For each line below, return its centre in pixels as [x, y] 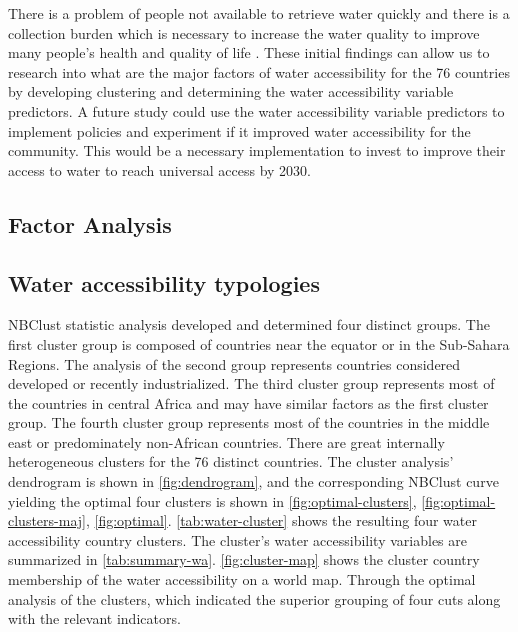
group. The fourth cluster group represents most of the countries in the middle [249, 422]
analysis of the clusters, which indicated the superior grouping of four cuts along [254, 598]
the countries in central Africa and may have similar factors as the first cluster [248, 402]
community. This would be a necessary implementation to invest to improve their [257, 150]
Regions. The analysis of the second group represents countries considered [234, 363]
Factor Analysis [90, 223]
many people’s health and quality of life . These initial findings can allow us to [249, 52]
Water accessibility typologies [164, 282]
